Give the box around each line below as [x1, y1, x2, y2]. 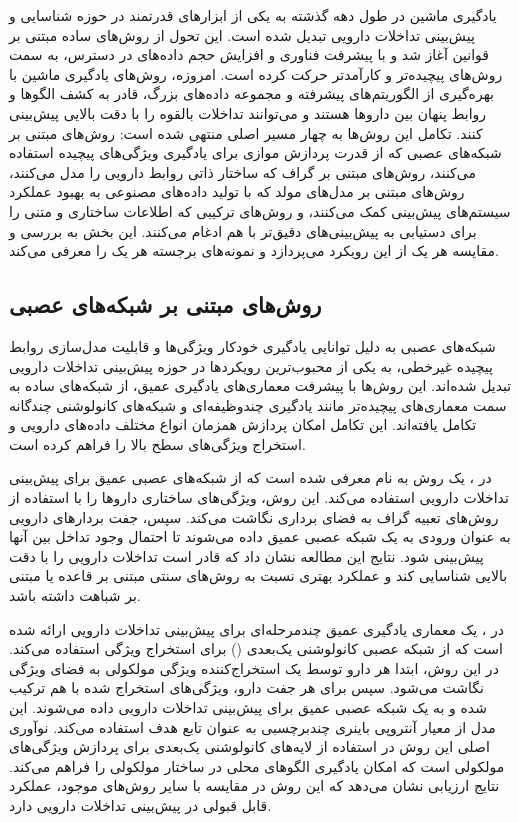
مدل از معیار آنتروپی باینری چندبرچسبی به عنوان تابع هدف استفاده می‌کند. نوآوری [9, 716, 496, 737]
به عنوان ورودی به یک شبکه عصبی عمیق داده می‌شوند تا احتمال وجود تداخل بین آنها [9, 526, 511, 547]
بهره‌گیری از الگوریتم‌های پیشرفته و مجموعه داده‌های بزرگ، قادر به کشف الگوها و [9, 83, 495, 104]
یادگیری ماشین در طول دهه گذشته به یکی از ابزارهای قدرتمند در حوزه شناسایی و [9, 5, 497, 25]
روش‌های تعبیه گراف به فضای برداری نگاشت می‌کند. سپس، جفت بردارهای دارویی [9, 506, 499, 527]
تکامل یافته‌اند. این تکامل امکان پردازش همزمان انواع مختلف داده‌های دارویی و [9, 414, 477, 435]
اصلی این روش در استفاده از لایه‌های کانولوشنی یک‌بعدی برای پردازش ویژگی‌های [9, 736, 490, 757]
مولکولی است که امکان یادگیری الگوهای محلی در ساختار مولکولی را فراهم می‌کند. [9, 755, 505, 776]
